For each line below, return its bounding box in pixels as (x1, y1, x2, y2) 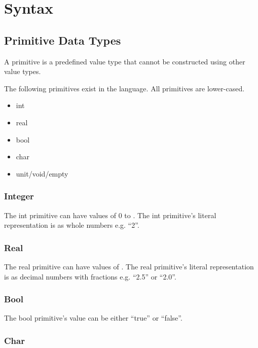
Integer (4, 190, 34, 202)
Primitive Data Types (4, 32, 121, 48)
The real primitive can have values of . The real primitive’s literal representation (4, 261, 254, 271)
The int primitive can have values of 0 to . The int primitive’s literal (4, 210, 216, 220)
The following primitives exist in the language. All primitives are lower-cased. (4, 83, 245, 93)
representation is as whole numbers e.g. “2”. (4, 220, 139, 230)
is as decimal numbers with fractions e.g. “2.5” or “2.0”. (4, 271, 176, 282)
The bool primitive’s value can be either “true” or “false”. (4, 312, 182, 323)
